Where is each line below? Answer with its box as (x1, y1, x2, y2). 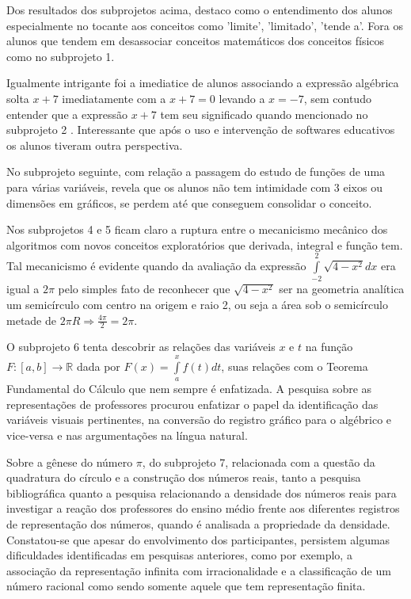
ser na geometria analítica (279, 280, 405, 297)
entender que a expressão (6, 105, 128, 122)
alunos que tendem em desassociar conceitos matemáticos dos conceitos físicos (6, 32, 385, 49)
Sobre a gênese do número (6, 453, 133, 470)
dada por (76, 357, 120, 374)
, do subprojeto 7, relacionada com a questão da (142, 453, 375, 470)
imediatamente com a (62, 90, 166, 106)
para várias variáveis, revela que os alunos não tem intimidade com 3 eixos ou (6, 178, 382, 195)
